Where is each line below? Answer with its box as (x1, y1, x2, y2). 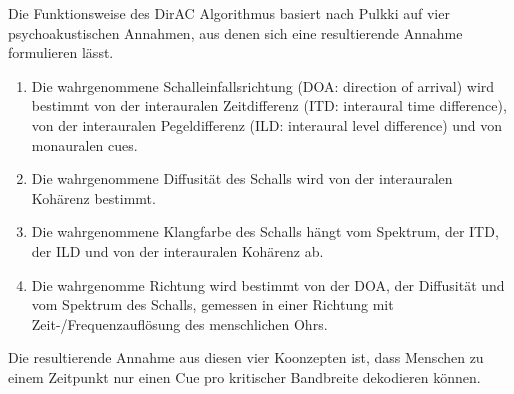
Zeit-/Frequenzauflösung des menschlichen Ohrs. (31, 313, 328, 334)
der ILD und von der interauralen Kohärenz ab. (31, 240, 324, 261)
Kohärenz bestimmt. (31, 187, 156, 208)
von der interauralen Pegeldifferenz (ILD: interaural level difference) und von (31, 114, 503, 135)
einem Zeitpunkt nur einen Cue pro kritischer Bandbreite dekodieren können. (8, 366, 481, 387)
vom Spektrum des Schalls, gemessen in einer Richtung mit (31, 294, 394, 315)
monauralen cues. (31, 134, 138, 155)
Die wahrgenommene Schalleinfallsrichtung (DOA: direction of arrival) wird (31, 75, 495, 96)
